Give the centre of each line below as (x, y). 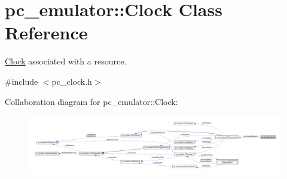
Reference (46, 33)
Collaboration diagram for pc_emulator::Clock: (91, 101)
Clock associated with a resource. (66, 61)
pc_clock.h (72, 81)
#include (22, 81)
